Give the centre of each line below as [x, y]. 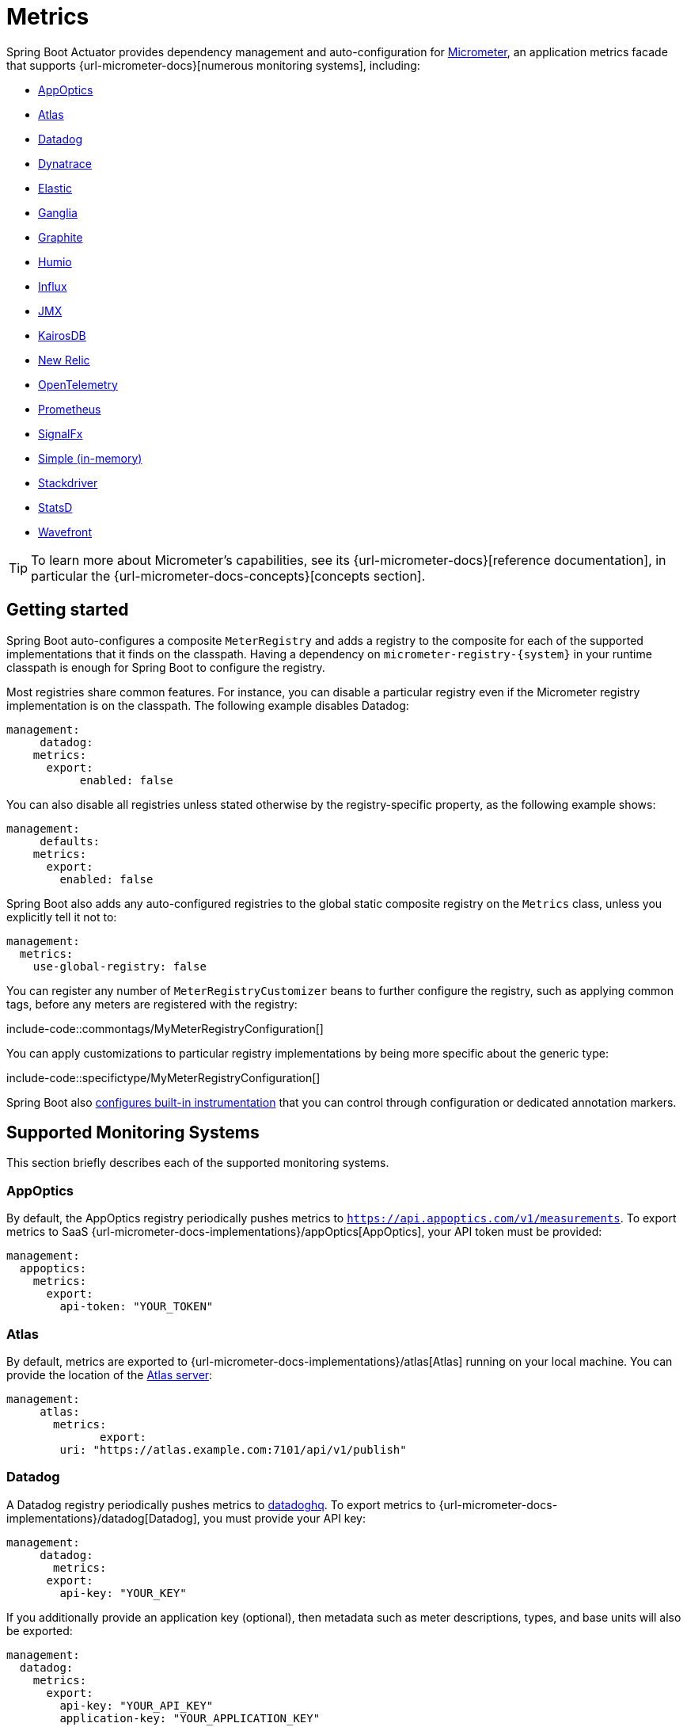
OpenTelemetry [78, 384]
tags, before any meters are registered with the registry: [152, 1004]
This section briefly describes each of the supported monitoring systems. [198, 1163]
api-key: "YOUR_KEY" [123, 1593]
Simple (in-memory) [90, 458]
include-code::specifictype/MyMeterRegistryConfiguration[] [163, 1077]
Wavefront [65, 532]
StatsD [55, 507]
